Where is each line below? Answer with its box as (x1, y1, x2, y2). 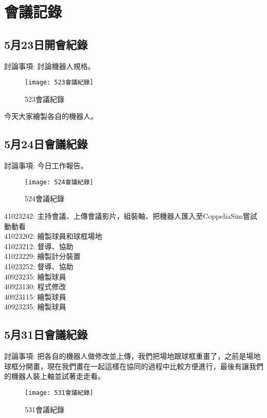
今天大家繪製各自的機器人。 (4, 111, 98, 121)
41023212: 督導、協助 (4, 240, 74, 251)
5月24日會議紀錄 (4, 136, 88, 152)
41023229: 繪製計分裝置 (4, 251, 81, 262)
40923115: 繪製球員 (4, 291, 66, 302)
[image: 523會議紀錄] (25, 79, 94, 86)
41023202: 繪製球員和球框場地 (4, 231, 102, 241)
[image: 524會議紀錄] (25, 178, 94, 186)
